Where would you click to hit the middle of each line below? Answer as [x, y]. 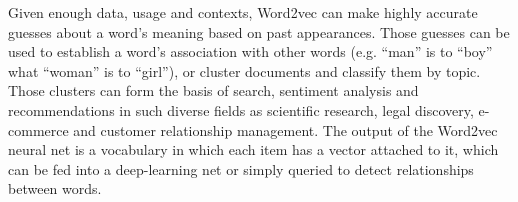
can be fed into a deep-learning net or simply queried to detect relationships [241, 168]
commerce [38, 129]
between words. [55, 188]
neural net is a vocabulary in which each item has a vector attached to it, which [253, 149]
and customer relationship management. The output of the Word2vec [285, 129]
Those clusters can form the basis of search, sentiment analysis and [213, 90]
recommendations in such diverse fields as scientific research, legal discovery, [241, 109]
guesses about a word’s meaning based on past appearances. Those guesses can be [259, 31]
